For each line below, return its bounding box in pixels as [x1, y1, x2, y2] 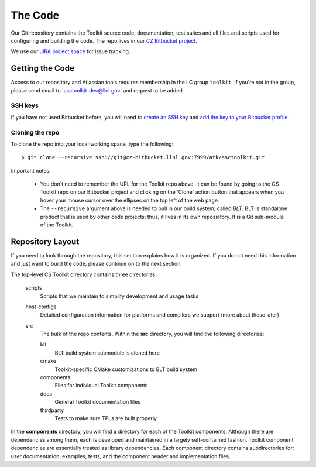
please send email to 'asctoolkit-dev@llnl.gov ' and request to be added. [11, 87, 184, 94]
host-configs [25, 303, 57, 310]
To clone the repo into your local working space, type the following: [11, 140, 174, 147]
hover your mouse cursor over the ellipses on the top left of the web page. [40, 197, 219, 204]
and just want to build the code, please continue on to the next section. [11, 260, 183, 267]
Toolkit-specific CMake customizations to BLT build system [54, 366, 198, 373]
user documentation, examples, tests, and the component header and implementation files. [11, 452, 231, 459]
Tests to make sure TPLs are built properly [54, 414, 157, 421]
